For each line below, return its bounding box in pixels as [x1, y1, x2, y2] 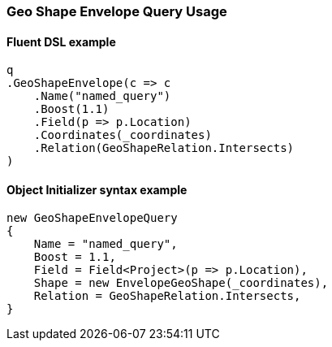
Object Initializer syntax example [6, 182, 188, 197]
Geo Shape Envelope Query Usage [6, 3, 227, 20]
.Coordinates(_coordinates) [33, 128, 212, 142]
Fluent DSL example [6, 34, 116, 49]
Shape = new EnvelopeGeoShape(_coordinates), [33, 276, 329, 290]
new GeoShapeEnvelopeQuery [6, 211, 178, 225]
